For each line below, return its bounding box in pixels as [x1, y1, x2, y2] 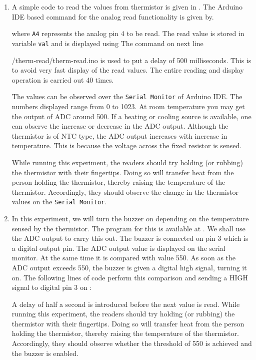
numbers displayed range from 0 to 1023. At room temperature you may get [11, 101, 245, 111]
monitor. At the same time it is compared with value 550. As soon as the [11, 252, 236, 263]
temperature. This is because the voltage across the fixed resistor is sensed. [11, 140, 242, 151]
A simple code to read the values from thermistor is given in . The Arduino [11, 2, 243, 12]
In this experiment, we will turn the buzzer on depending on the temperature [11, 213, 249, 223]
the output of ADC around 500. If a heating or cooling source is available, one [11, 111, 251, 121]
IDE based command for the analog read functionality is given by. [11, 11, 214, 22]
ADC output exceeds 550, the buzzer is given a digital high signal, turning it [11, 262, 247, 272]
